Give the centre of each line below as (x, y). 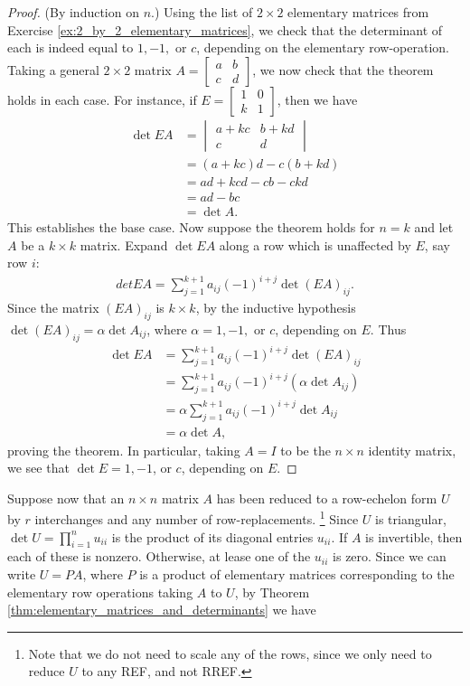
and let (434, 226)
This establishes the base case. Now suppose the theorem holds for (191, 226)
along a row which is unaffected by (315, 244)
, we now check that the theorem (343, 69)
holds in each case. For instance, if (102, 99)
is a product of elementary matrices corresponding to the (297, 574)
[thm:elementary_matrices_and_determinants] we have (162, 610)
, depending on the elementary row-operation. (323, 47)
